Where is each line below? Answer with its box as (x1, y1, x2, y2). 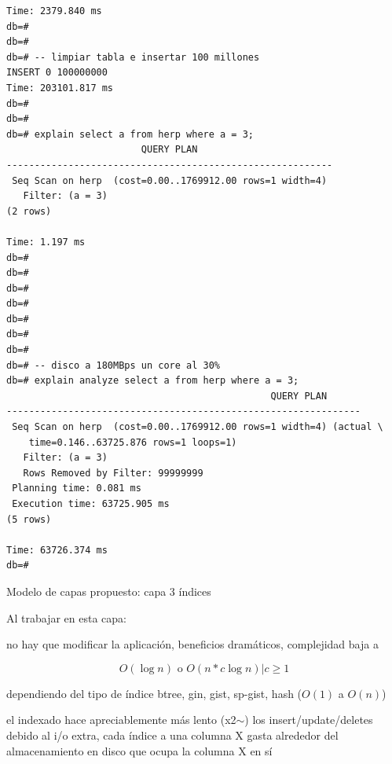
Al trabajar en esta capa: (6, 609, 126, 626)
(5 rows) (6, 513, 52, 525)
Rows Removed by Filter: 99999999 (23, 467, 203, 479)
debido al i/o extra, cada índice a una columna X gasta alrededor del (6, 726, 339, 743)
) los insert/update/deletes (244, 711, 373, 728)
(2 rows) (6, 205, 52, 217)
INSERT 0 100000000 (6, 67, 108, 79)
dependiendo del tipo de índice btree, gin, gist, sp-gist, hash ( (6, 685, 302, 701)
